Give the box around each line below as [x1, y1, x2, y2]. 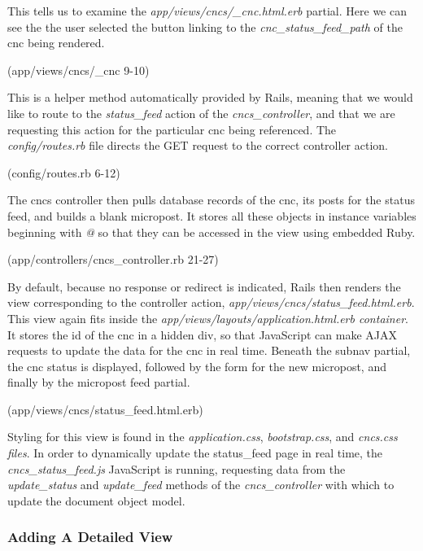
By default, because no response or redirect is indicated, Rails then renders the [7, 278, 401, 295]
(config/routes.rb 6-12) [7, 164, 120, 181]
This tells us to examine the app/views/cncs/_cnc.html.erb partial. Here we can [7, 2, 407, 19]
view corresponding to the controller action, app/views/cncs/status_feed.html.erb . [7, 294, 415, 311]
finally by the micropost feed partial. [7, 374, 190, 391]
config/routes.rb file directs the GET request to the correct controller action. [7, 137, 388, 154]
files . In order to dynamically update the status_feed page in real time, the [7, 444, 383, 461]
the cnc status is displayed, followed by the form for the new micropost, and [7, 357, 386, 374]
